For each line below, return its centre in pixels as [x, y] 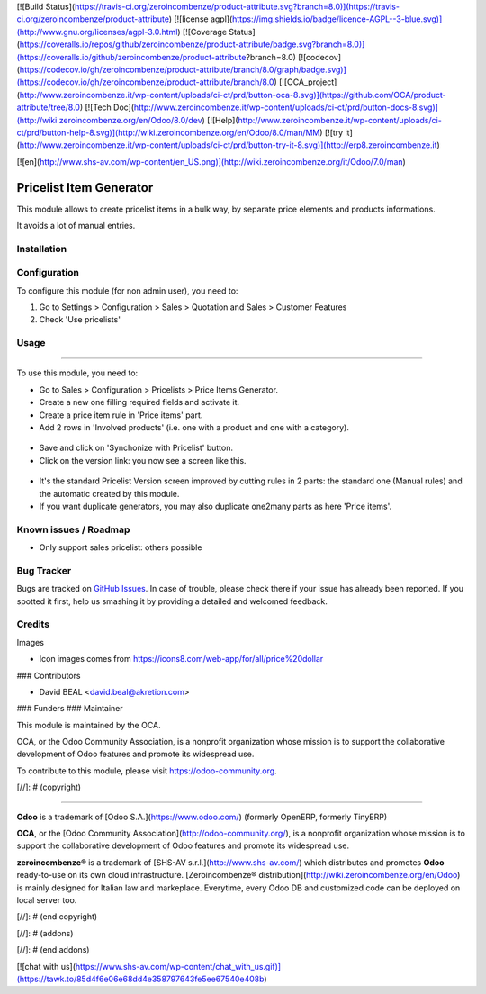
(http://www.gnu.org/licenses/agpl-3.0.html [97, 32]
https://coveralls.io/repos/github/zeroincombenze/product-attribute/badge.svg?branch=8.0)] [192, 44]
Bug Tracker [44, 570]
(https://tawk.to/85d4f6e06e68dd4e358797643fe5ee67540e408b [140, 979]
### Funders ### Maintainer [70, 709]
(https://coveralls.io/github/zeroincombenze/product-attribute [131, 57]
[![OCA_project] [308, 82]
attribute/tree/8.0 [49, 107]
